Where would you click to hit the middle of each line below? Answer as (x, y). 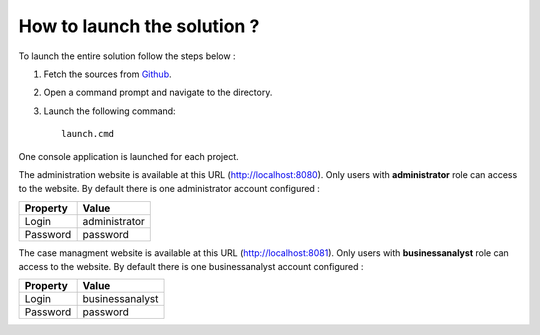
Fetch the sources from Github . (107, 74)
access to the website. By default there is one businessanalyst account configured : (191, 267)
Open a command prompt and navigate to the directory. (158, 92)
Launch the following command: (109, 111)
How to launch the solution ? (139, 26)
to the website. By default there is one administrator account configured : (169, 189)
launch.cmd (88, 134)
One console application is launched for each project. (128, 156)
